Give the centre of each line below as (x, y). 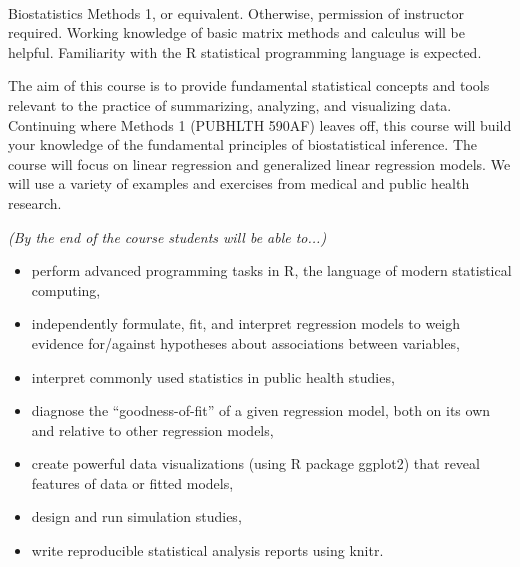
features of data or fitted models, (132, 482)
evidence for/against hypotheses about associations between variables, (245, 342)
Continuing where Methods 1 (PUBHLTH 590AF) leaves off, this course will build (260, 124)
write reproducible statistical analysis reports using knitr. (207, 550)
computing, (66, 289)
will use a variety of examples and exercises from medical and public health (239, 183)
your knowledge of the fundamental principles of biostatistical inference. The (242, 144)
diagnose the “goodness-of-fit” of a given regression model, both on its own (261, 410)
